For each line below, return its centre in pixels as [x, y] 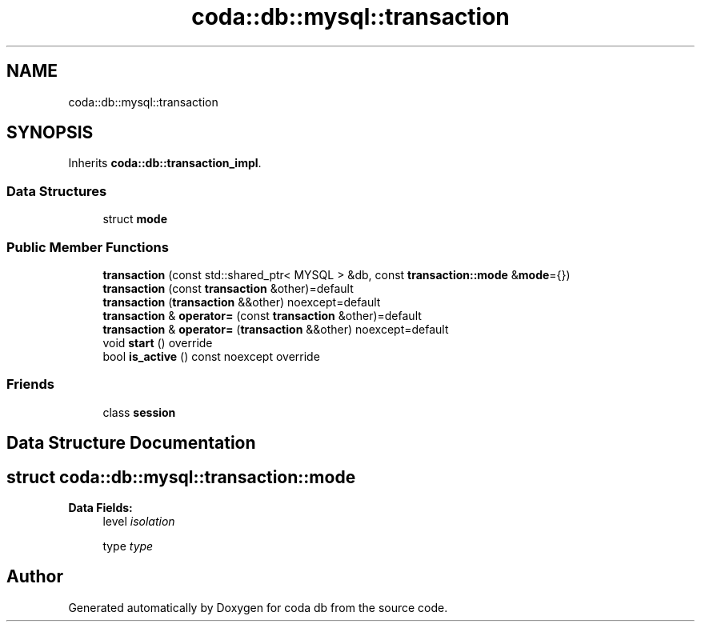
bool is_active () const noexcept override [211, 356]
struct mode [135, 219]
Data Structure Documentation [131, 443]
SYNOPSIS [50, 133]
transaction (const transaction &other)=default [228, 288]
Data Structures [57, 191]
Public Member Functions [88, 247]
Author [35, 577]
